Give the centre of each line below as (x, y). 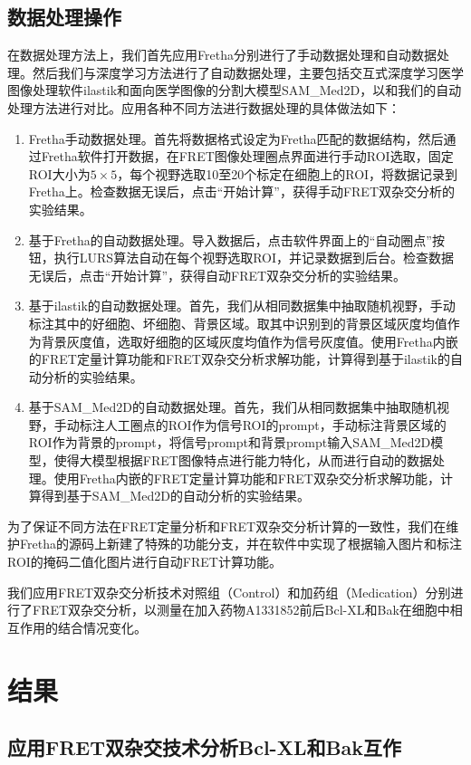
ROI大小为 (59, 173)
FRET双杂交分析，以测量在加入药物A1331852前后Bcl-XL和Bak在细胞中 (241, 610)
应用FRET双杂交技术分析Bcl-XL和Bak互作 (205, 747)
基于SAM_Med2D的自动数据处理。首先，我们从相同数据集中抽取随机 (232, 407)
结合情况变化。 (102, 627)
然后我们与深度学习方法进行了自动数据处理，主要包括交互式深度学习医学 (248, 72)
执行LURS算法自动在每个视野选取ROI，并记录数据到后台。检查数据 (254, 258)
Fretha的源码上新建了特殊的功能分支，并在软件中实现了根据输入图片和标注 (240, 544)
